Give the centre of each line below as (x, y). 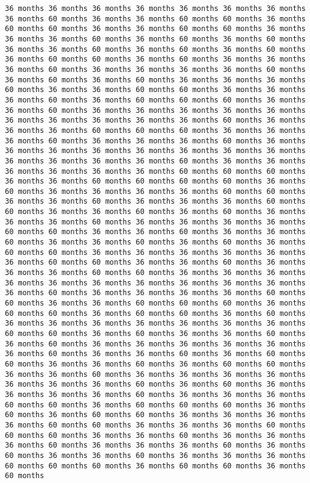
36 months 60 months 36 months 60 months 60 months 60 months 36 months (155, 100)
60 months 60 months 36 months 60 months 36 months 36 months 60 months (155, 334)
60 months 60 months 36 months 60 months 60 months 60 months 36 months (155, 405)
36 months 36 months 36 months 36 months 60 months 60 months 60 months (155, 171)
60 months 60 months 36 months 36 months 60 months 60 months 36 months (155, 29)
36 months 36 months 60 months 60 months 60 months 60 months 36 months (155, 181)
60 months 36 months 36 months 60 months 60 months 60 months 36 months (155, 303)
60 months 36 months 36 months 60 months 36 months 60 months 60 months (155, 364)
